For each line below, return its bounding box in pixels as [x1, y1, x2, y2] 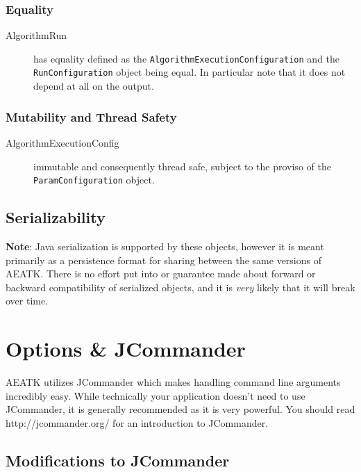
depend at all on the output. [33, 79, 154, 93]
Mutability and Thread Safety [6, 108, 177, 125]
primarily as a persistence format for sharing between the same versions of [6, 252, 321, 267]
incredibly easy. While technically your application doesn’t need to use [6, 388, 305, 402]
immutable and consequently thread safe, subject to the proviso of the [33, 158, 331, 173]
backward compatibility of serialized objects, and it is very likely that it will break [6, 279, 355, 294]
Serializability [6, 206, 106, 228]
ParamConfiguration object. [33, 172, 155, 187]
